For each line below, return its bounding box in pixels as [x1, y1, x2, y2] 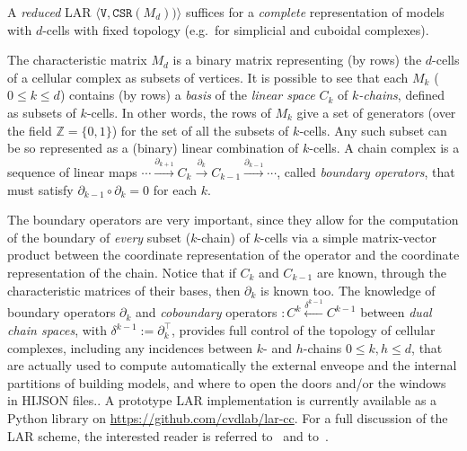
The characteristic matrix [7, 50, 147, 69]
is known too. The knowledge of [260, 280, 436, 299]
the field [7, 120, 52, 139]
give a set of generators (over [296, 102, 456, 121]
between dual [360, 303, 432, 322]
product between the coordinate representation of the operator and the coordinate [7, 245, 460, 264]
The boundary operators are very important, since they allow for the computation [7, 210, 459, 229]
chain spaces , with [7, 321, 107, 340]
